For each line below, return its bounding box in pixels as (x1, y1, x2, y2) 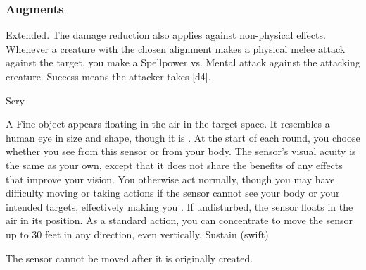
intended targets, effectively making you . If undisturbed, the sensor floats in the (6, 199, 353, 214)
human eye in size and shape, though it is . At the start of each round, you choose (6, 130, 360, 145)
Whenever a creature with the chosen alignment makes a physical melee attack (6, 41, 346, 56)
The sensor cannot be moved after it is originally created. (6, 250, 253, 265)
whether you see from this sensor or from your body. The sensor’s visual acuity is (6, 144, 356, 159)
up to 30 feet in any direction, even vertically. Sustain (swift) (6, 226, 269, 241)
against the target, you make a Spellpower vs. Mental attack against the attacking (6, 55, 360, 70)
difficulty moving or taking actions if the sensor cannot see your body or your (6, 185, 340, 200)
